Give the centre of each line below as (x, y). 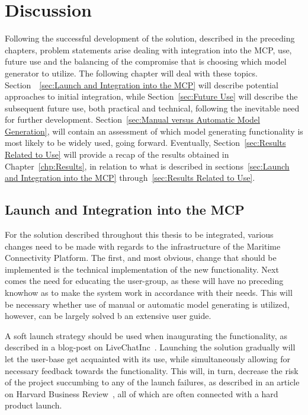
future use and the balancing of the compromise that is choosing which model (146, 61)
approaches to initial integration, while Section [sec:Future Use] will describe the (151, 96)
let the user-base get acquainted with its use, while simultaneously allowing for (147, 358)
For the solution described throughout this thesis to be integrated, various (139, 234)
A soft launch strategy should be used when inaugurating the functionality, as (146, 335)
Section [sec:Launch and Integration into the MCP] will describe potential (142, 84)
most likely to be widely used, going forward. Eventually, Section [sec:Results (145, 143)
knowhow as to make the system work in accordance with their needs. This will (149, 293)
